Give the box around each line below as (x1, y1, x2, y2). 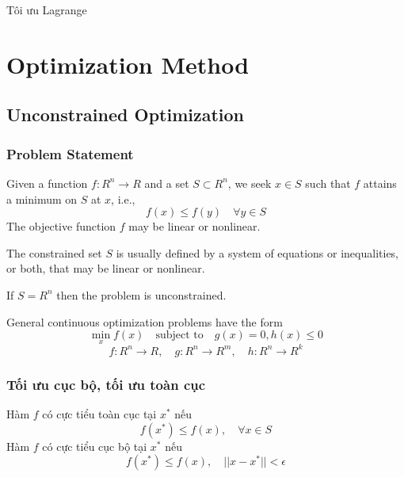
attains (363, 174, 397, 191)
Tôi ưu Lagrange (6, 2, 87, 17)
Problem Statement (6, 143, 134, 163)
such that (305, 174, 351, 191)
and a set (144, 174, 189, 191)
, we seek (227, 174, 272, 191)
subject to (155, 330, 204, 342)
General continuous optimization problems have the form (6, 313, 283, 330)
